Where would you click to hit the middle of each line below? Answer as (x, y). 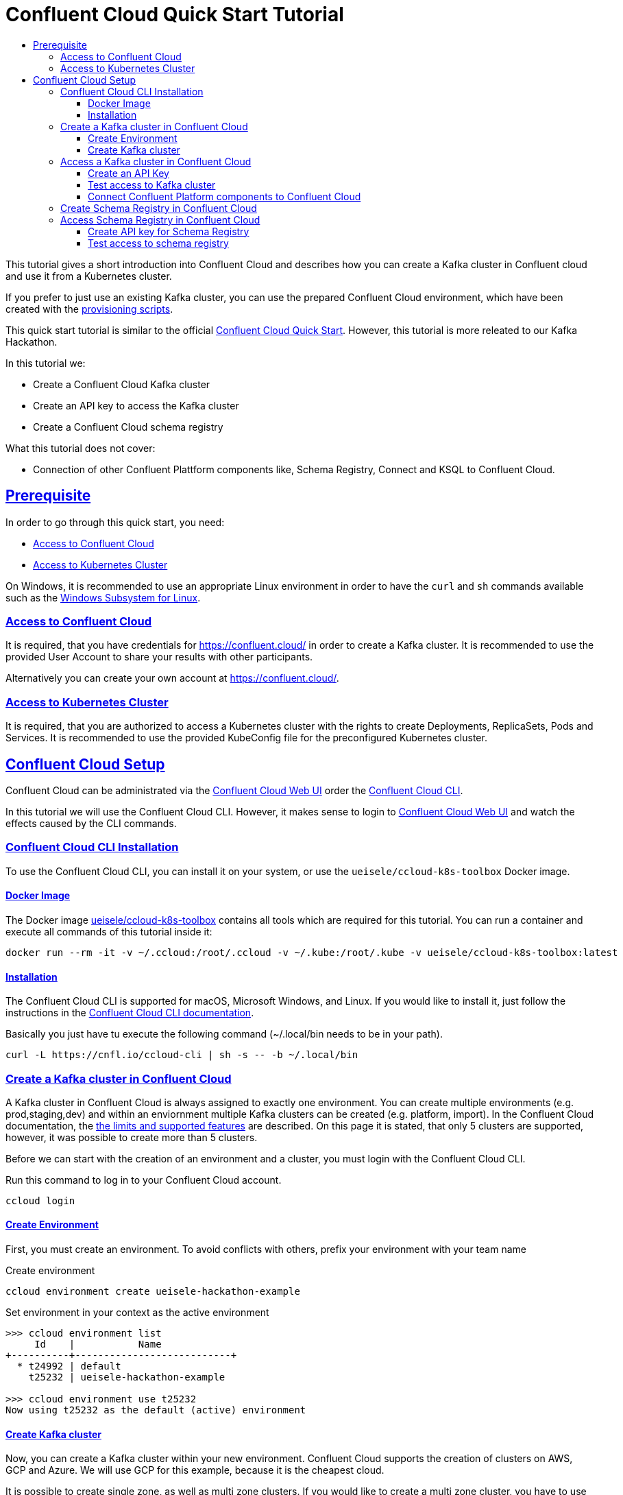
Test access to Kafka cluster (152, 184)
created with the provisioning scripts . (89, 309)
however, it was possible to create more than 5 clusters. (132, 1137)
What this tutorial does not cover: (81, 448)
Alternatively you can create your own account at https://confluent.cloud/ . (172, 678)
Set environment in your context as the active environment (137, 1313)
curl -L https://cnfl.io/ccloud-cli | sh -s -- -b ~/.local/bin (182, 1055)
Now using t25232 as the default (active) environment (156, 1410)
